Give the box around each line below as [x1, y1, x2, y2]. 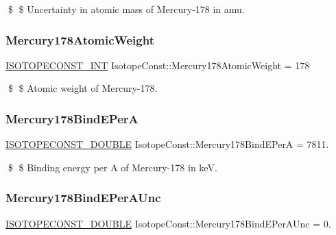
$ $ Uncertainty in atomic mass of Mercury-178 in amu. [8, 2, 245, 16]
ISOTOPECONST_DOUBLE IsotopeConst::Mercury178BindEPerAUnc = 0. [5, 216, 331, 230]
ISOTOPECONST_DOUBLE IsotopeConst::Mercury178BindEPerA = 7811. [5, 137, 329, 151]
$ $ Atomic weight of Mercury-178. [8, 81, 158, 95]
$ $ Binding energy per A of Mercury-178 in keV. [8, 160, 217, 174]
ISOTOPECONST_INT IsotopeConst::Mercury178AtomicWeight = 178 [5, 58, 310, 72]
